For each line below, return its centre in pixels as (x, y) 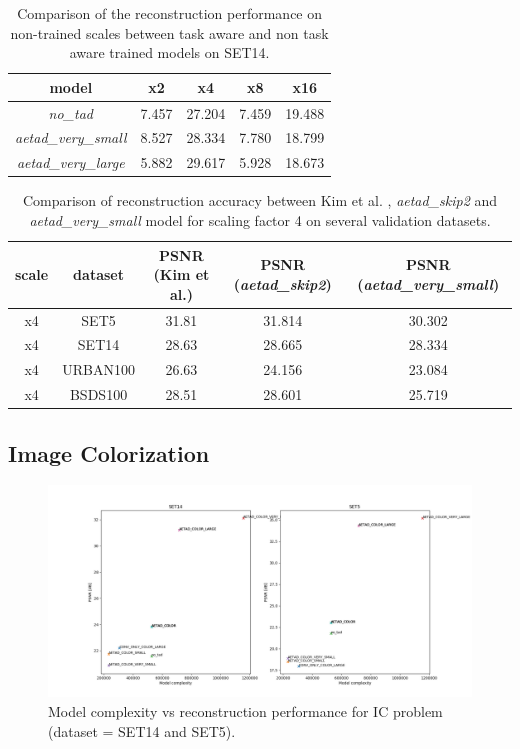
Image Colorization (109, 452)
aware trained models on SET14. (169, 52)
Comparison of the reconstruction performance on (170, 13)
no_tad (70, 112)
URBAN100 (98, 369)
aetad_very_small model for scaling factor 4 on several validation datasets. (260, 220)
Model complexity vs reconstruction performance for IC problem (245, 711)
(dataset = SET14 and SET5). (142, 730)
